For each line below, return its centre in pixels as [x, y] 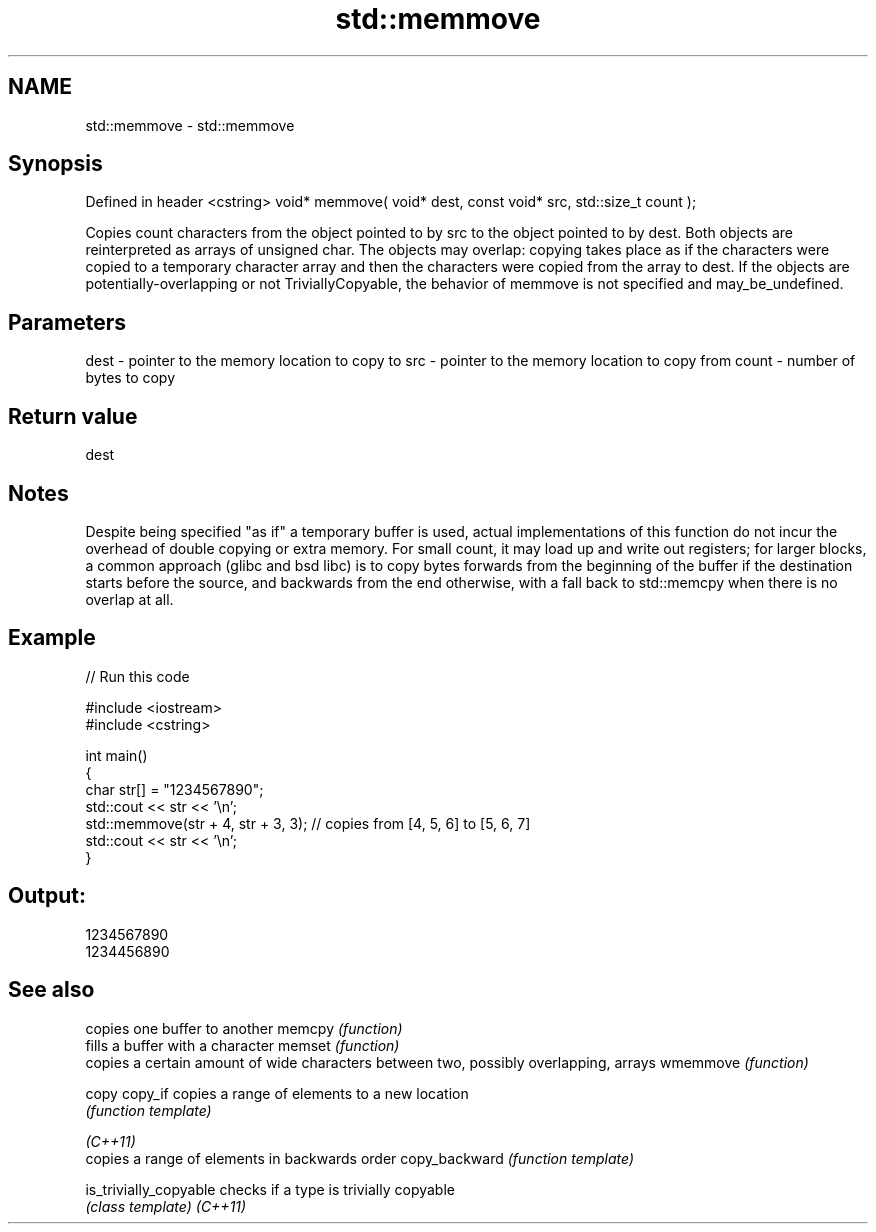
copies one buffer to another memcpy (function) [244, 1028]
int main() [116, 755]
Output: [47, 896]
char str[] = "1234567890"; [174, 789]
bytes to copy [130, 378]
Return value [73, 416]
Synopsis [55, 164]
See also [51, 990]
